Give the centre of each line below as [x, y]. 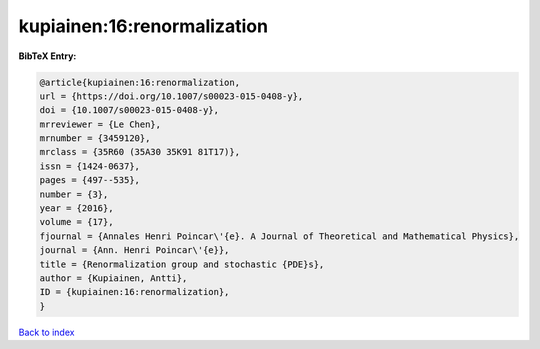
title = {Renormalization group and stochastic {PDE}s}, [182, 264]
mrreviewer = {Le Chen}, [100, 124]
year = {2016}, [76, 208]
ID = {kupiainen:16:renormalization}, [134, 292]
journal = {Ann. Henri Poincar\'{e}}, [134, 250]
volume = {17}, [76, 222]
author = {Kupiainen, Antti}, [113, 278]
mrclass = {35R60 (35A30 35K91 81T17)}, [139, 152]
